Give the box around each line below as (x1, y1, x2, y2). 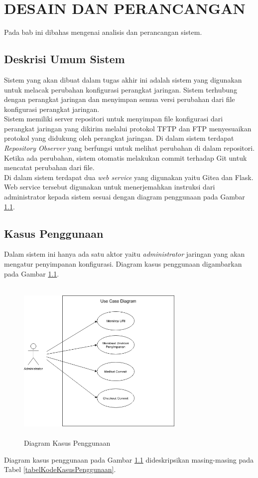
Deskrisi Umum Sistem (4, 51, 125, 67)
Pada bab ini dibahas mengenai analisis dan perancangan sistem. (4, 27, 202, 37)
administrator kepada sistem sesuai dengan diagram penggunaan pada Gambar (4, 191, 245, 202)
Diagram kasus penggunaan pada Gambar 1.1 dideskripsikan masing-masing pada (4, 454, 254, 465)
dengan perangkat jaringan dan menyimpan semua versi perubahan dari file (4, 94, 235, 104)
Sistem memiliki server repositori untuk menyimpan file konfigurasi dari (4, 113, 223, 124)
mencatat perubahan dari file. (4, 162, 95, 173)
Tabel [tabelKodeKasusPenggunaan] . (4, 464, 116, 475)
